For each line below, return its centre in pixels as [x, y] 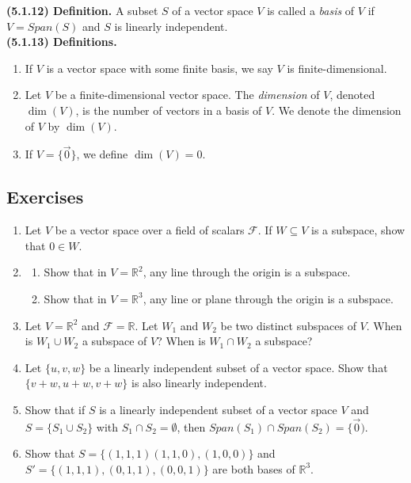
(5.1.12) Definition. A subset [82, 10]
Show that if [55, 409]
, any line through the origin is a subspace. [247, 272]
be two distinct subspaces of [288, 325]
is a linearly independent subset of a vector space [218, 409]
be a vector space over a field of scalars [150, 230]
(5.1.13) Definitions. [62, 42]
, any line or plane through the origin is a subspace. [268, 298]
